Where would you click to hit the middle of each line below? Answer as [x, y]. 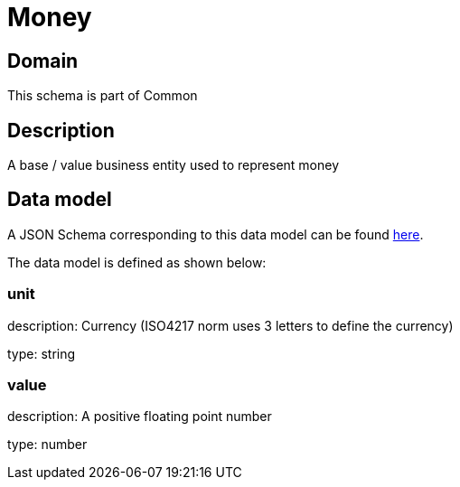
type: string [42, 353]
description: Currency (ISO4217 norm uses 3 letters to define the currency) [230, 325]
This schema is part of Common [103, 96]
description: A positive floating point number [140, 417]
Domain [43, 61]
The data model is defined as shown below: [137, 262]
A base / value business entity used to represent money [174, 165]
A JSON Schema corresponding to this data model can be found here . [216, 234]
